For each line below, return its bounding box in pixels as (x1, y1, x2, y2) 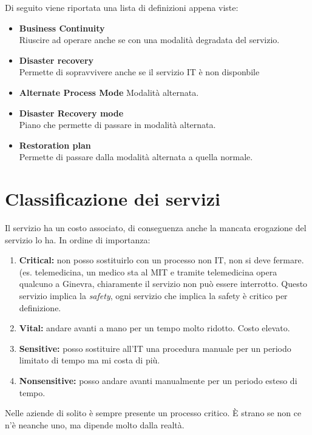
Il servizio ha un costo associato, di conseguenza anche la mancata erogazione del (5, 221, 307, 234)
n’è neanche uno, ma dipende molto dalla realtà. (5, 418, 185, 431)
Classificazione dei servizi (5, 186, 220, 211)
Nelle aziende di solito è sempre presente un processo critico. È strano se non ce (5, 406, 302, 419)
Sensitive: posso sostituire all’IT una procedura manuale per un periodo (19, 342, 291, 354)
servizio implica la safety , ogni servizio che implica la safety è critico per (19, 289, 288, 302)
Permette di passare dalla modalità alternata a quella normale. (19, 150, 253, 163)
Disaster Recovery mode (19, 106, 124, 119)
